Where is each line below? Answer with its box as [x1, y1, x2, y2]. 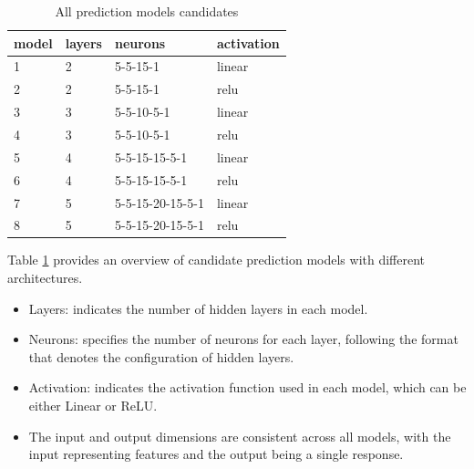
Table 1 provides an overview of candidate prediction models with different [7, 250, 426, 269]
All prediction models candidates [55, 2, 239, 20]
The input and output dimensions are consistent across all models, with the [28, 426, 451, 445]
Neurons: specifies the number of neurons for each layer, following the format [28, 329, 459, 349]
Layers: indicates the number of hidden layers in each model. [28, 298, 368, 318]
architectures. [7, 268, 83, 287]
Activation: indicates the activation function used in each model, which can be [28, 378, 467, 397]
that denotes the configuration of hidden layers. [28, 347, 294, 366]
